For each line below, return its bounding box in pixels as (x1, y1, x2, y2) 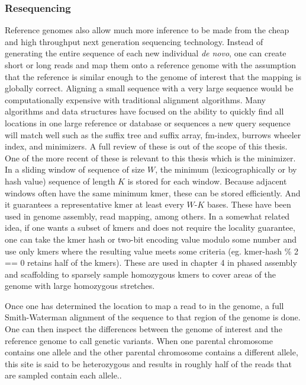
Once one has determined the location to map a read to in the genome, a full (5, 299, 284, 311)
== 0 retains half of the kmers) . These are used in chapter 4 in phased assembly (5, 256, 297, 269)
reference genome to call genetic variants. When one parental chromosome (5, 334, 273, 346)
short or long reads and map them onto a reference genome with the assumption (5, 59, 297, 71)
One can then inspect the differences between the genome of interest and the (5, 323, 282, 335)
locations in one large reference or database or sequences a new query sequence (5, 116, 291, 129)
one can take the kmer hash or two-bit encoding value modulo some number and (5, 233, 297, 245)
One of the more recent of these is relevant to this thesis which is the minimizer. (5, 151, 296, 164)
